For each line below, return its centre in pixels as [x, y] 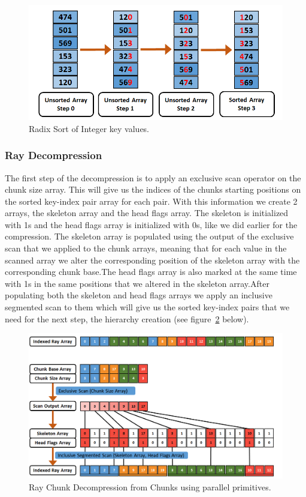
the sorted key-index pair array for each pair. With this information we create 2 [151, 201]
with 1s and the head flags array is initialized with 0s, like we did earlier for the [151, 224]
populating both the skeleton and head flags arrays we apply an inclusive [139, 295]
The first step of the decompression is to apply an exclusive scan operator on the [153, 177]
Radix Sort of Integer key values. [89, 128]
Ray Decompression [54, 155]
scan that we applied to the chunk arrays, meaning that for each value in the [146, 248]
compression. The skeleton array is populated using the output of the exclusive [149, 236]
